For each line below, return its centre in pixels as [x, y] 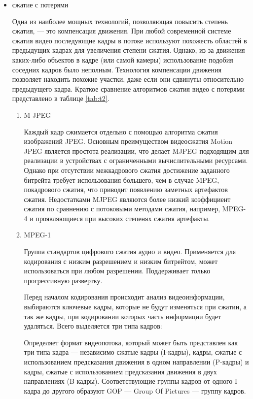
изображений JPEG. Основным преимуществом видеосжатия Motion [128, 141]
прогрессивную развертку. [63, 280]
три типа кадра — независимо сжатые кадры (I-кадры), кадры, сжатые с [133, 352]
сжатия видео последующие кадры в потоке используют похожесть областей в [129, 40]
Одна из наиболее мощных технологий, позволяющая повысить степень [120, 21]
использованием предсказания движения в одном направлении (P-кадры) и [136, 362]
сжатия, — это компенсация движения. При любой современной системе [122, 31]
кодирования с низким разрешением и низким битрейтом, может [121, 261]
